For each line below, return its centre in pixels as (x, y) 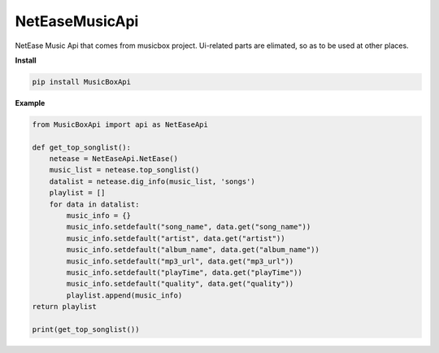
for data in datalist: (94, 204)
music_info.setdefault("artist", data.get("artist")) (176, 238)
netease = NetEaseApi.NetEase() (114, 159)
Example (30, 102)
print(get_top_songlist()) (86, 329)
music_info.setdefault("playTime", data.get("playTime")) (184, 272)
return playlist (65, 307)
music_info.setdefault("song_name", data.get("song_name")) (189, 227)
